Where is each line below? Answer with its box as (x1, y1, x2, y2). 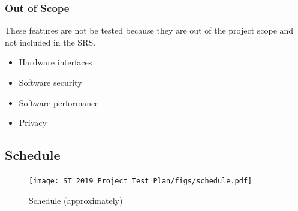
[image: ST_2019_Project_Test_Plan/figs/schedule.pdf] (29, 176, 252, 185)
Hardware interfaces (19, 56, 92, 68)
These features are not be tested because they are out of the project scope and (5, 24, 294, 37)
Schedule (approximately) (29, 194, 123, 206)
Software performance (19, 96, 99, 108)
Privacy (19, 116, 47, 129)
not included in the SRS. (5, 35, 96, 48)
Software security (19, 76, 82, 88)
